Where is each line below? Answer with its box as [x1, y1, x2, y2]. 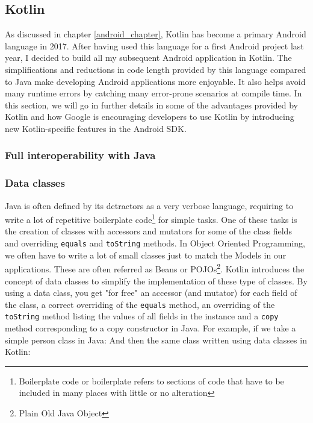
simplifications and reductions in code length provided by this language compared [5, 63, 306, 75]
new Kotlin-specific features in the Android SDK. [5, 122, 187, 134]
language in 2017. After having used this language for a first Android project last [5, 39, 304, 52]
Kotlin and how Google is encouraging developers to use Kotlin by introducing [5, 110, 294, 123]
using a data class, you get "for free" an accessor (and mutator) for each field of [5, 286, 297, 299]
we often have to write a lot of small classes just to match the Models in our [5, 248, 287, 261]
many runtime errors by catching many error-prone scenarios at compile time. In [5, 87, 302, 99]
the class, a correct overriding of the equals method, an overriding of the [5, 298, 275, 310]
